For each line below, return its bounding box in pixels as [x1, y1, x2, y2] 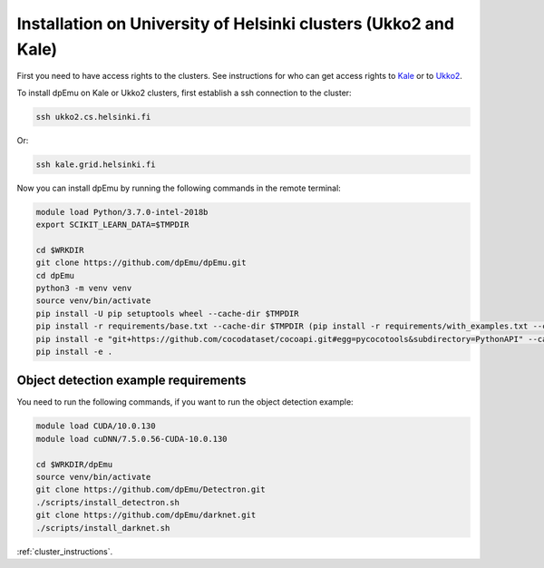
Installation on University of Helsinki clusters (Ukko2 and [16, 14, 455, 34]
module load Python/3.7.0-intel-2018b [35, 207, 209, 217]
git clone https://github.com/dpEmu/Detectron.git [35, 485, 267, 495]
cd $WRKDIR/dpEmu [35, 459, 113, 469]
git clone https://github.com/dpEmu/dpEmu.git [35, 258, 247, 268]
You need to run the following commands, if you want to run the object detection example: [16, 397, 354, 407]
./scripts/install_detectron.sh [35, 497, 180, 507]
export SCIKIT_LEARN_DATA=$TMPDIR [35, 220, 189, 230]
